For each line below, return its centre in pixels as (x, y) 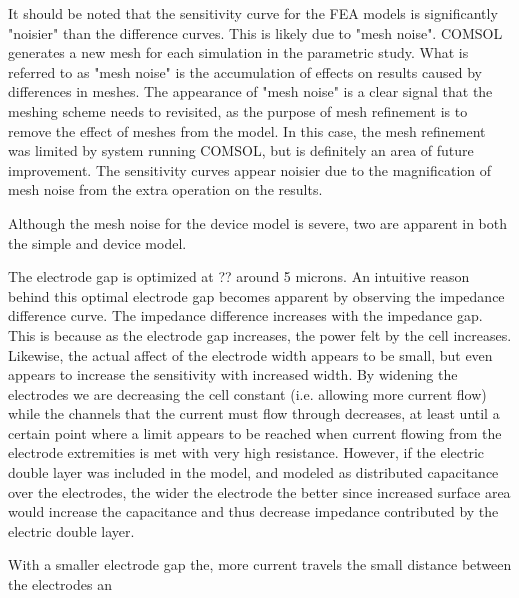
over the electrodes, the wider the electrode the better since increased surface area (259, 491)
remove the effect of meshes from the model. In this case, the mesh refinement (247, 130)
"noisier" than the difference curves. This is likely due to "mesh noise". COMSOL (255, 32)
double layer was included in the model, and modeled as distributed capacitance (253, 472)
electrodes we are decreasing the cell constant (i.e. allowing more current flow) (247, 393)
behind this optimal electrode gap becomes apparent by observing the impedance (256, 295)
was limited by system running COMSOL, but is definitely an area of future (241, 150)
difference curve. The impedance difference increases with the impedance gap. (245, 315)
